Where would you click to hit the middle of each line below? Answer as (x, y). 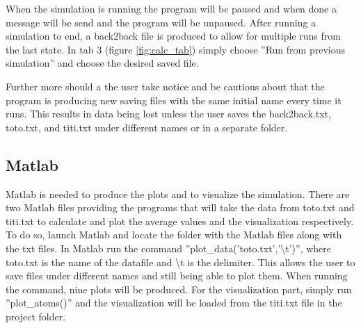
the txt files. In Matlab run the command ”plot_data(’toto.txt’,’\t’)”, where (169, 248)
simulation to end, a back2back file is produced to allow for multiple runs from (173, 36)
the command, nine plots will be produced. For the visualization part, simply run (179, 289)
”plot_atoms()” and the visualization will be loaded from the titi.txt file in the (174, 303)
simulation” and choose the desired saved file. (102, 63)
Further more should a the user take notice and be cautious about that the (165, 86)
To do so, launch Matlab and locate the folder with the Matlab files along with (174, 235)
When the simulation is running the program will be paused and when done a (171, 8)
